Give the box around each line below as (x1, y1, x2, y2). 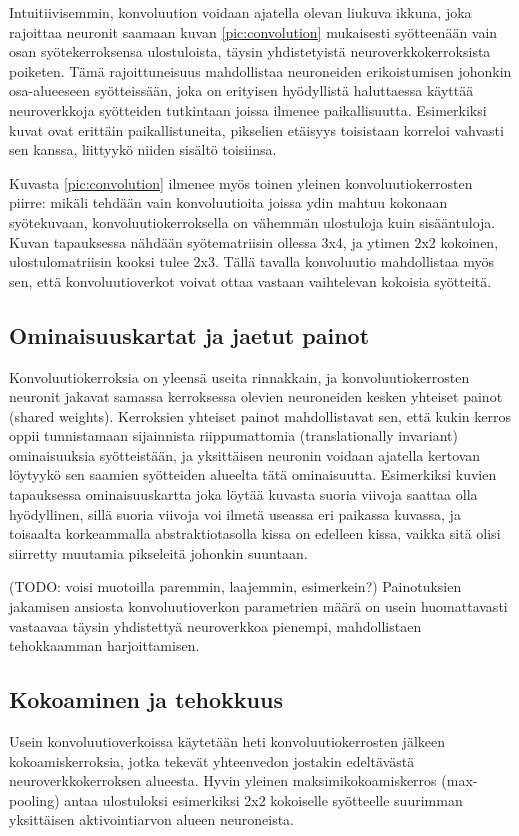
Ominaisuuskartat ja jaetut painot (9, 319, 370, 350)
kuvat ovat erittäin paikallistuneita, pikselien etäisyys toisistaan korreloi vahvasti (9, 119, 504, 140)
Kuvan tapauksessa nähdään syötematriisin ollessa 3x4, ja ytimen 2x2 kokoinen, (9, 231, 499, 252)
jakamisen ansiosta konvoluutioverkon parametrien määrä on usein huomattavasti (9, 596, 508, 617)
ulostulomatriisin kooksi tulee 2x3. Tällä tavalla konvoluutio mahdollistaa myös (9, 251, 495, 272)
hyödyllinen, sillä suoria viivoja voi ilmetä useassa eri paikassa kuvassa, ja (9, 503, 461, 524)
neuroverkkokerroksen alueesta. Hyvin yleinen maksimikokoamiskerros (9, 770, 437, 791)
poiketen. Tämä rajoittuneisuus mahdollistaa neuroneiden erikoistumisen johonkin (9, 60, 512, 81)
